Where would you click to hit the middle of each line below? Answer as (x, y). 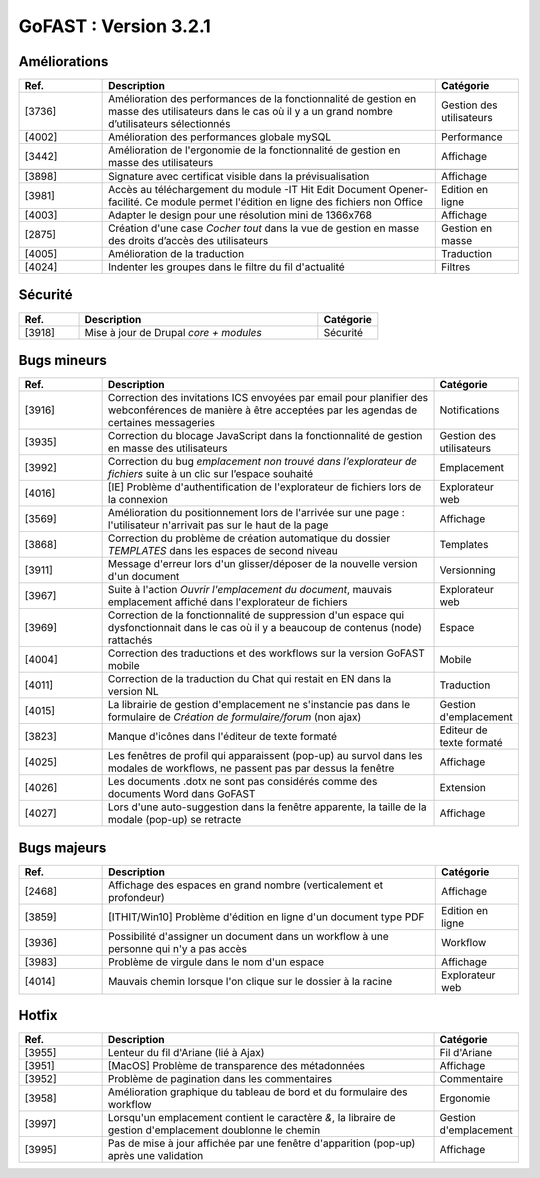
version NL (133, 692)
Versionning (467, 570)
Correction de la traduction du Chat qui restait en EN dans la (249, 679)
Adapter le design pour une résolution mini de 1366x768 (240, 215)
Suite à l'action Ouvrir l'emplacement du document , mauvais (250, 590)
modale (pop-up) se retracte (174, 820)
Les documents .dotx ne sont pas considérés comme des (242, 782)
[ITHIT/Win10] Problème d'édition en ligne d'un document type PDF (266, 917)
